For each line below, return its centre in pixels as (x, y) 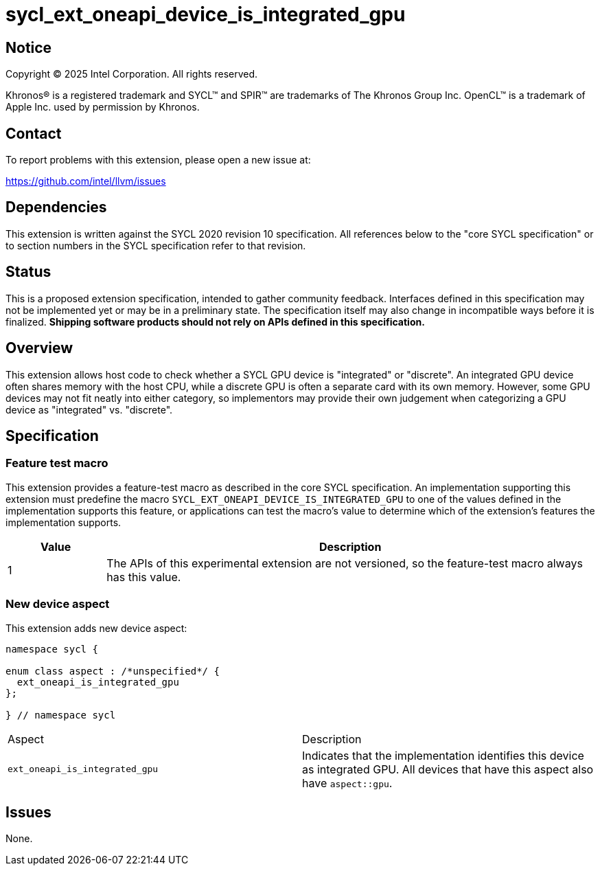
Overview (39, 348)
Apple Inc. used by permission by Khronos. (103, 107)
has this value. (144, 577)
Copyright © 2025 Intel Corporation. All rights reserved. (132, 74)
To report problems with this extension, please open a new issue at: (158, 160)
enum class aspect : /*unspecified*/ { (113, 671)
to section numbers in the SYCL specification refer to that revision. (156, 245)
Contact (34, 133)
